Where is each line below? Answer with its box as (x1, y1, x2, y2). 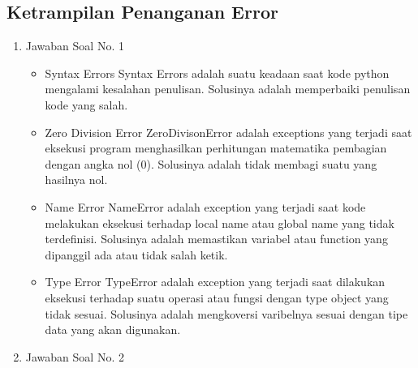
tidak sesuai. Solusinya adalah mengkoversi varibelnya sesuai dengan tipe (45, 305, 408, 322)
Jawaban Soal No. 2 (25, 348, 124, 365)
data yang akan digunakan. (45, 321, 181, 338)
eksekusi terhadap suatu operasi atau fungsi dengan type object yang (45, 289, 389, 306)
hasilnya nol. (45, 171, 108, 188)
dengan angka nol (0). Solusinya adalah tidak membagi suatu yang (45, 155, 377, 172)
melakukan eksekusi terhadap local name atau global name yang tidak (45, 214, 394, 231)
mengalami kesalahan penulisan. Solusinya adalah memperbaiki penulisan (45, 80, 411, 97)
